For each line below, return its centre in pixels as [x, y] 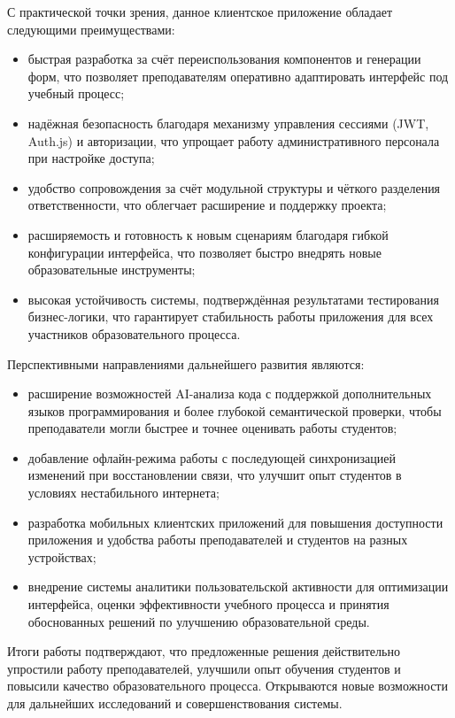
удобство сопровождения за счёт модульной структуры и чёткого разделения [234, 187]
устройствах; [62, 556]
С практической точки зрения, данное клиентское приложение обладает [200, 12]
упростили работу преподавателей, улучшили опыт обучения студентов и [204, 668]
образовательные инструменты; [112, 270]
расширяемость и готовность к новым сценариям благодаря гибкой [208, 234]
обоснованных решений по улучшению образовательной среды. [199, 621]
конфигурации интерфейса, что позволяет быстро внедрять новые [204, 252]
